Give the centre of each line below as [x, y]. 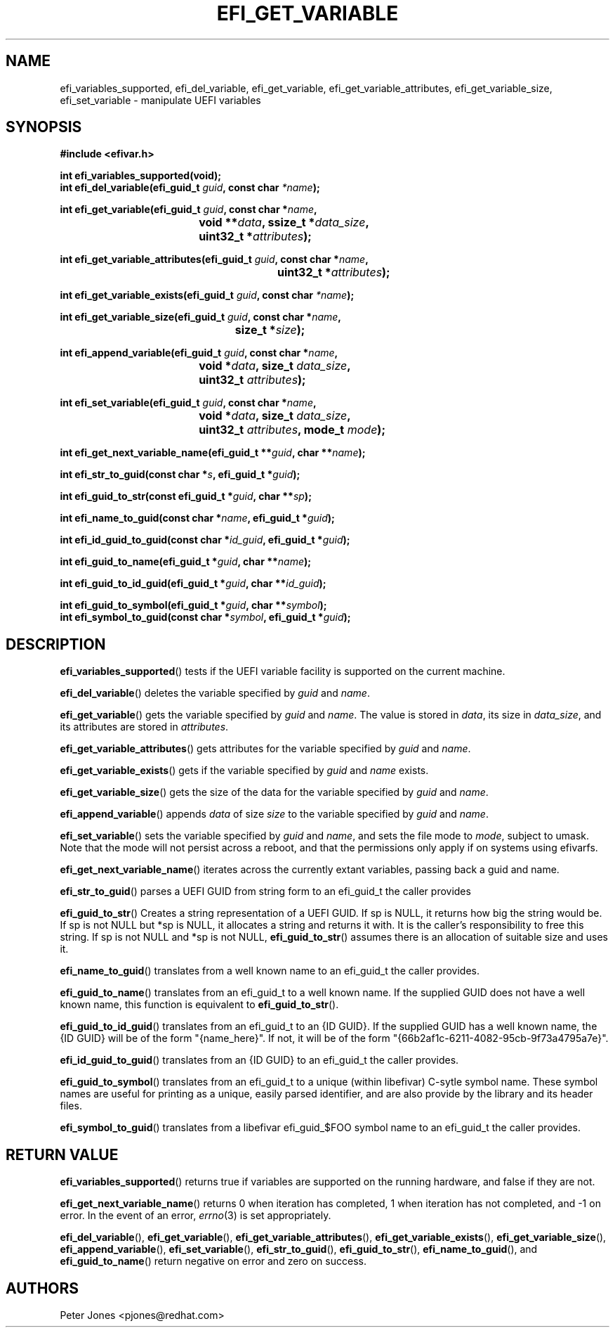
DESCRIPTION [56, 644]
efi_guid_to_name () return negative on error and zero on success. [213, 1261]
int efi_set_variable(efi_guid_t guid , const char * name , [188, 403]
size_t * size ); [270, 330]
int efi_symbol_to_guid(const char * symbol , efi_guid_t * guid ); [205, 617]
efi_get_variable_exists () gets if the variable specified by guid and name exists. [244, 771]
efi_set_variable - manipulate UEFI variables [160, 100]
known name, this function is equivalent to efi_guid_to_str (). [199, 1005]
